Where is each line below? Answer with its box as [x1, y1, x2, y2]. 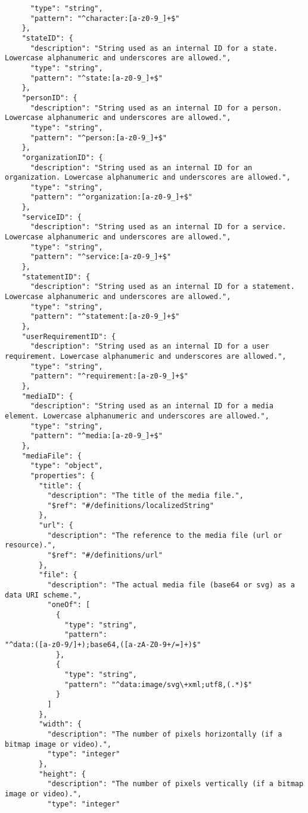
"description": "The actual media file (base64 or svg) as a [47, 581, 295, 590]
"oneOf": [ [47, 600, 91, 609]
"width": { [39, 720, 82, 729]
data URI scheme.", [5, 590, 82, 599]
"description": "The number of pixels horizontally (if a [47, 729, 282, 738]
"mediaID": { [21, 392, 73, 401]
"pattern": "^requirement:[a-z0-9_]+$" [30, 372, 188, 381]
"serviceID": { [21, 213, 82, 221]
